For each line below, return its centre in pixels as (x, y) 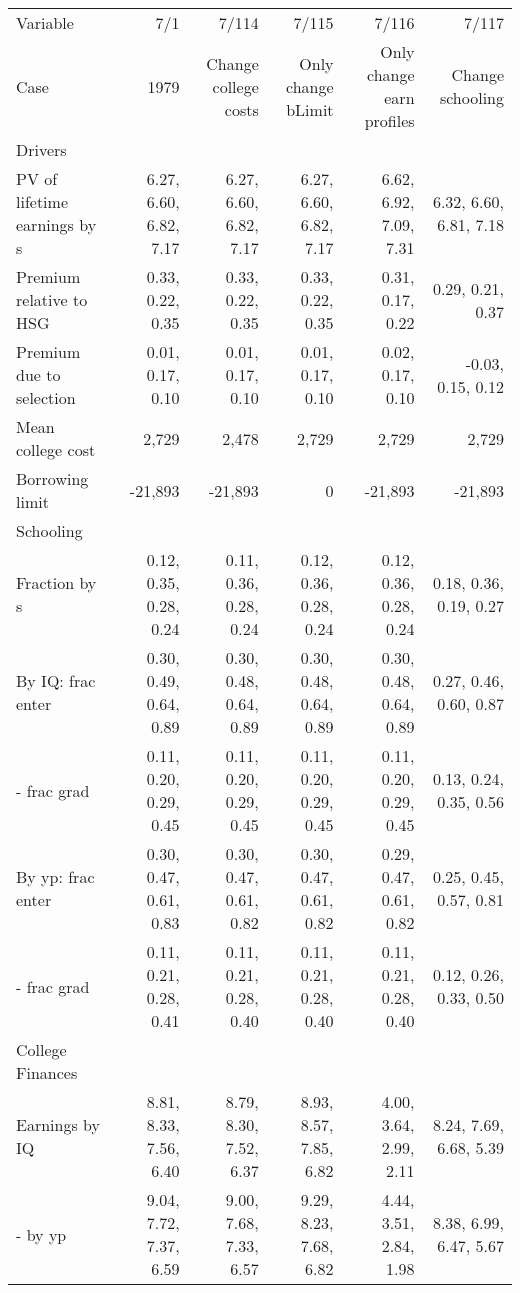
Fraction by (56, 582)
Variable (45, 22)
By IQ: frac (56, 680)
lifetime (42, 201)
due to (38, 374)
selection (46, 397)
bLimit (310, 109)
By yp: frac (55, 876)
